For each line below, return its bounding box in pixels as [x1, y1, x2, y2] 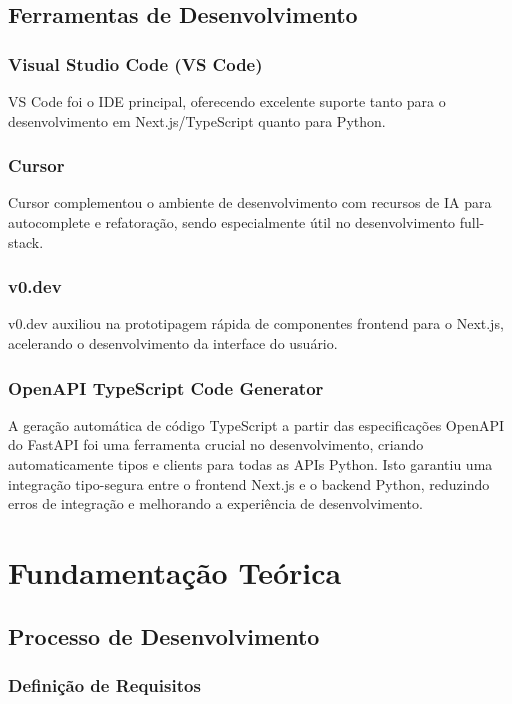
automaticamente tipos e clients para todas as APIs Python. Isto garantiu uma [8, 454, 493, 474]
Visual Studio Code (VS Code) [8, 51, 263, 76]
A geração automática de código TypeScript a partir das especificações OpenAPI [8, 414, 505, 435]
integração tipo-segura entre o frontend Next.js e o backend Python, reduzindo [8, 473, 490, 494]
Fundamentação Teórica [8, 551, 342, 592]
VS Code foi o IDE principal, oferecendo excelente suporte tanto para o [8, 91, 446, 111]
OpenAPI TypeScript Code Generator [8, 375, 324, 400]
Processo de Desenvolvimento [8, 620, 320, 651]
